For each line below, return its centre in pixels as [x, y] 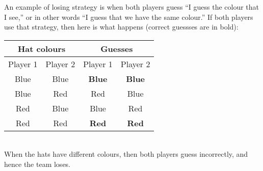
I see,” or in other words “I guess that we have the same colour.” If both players [129, 17]
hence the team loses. [37, 164]
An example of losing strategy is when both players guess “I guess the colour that [132, 7]
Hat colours [42, 48]
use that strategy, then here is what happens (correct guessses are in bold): [121, 27]
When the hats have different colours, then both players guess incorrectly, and [126, 154]
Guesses [117, 48]
